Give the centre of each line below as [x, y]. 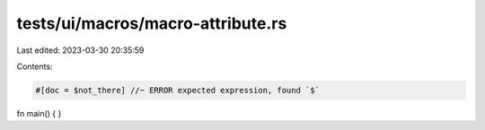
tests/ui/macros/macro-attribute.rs [152, 23]
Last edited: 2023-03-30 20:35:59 [80, 50]
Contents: [35, 66]
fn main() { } [39, 113]
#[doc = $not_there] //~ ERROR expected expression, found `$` [178, 90]
